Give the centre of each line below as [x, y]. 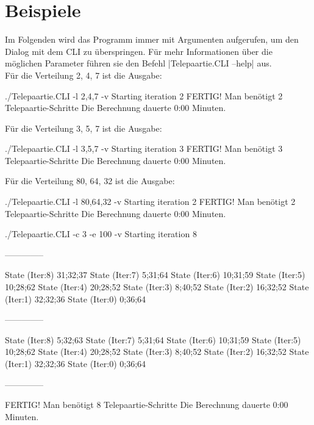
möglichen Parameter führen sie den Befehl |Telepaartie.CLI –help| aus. [138, 63]
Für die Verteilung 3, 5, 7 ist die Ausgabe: [84, 128]
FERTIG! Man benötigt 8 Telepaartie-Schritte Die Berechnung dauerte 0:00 [147, 405]
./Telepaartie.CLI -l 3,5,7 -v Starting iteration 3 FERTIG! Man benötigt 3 [144, 148]
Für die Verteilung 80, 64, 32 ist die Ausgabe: [90, 181]
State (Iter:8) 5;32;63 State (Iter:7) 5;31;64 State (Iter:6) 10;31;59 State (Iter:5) [153, 339]
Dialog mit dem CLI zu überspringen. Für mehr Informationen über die [139, 51]
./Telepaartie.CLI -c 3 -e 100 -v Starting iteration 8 [101, 234]
